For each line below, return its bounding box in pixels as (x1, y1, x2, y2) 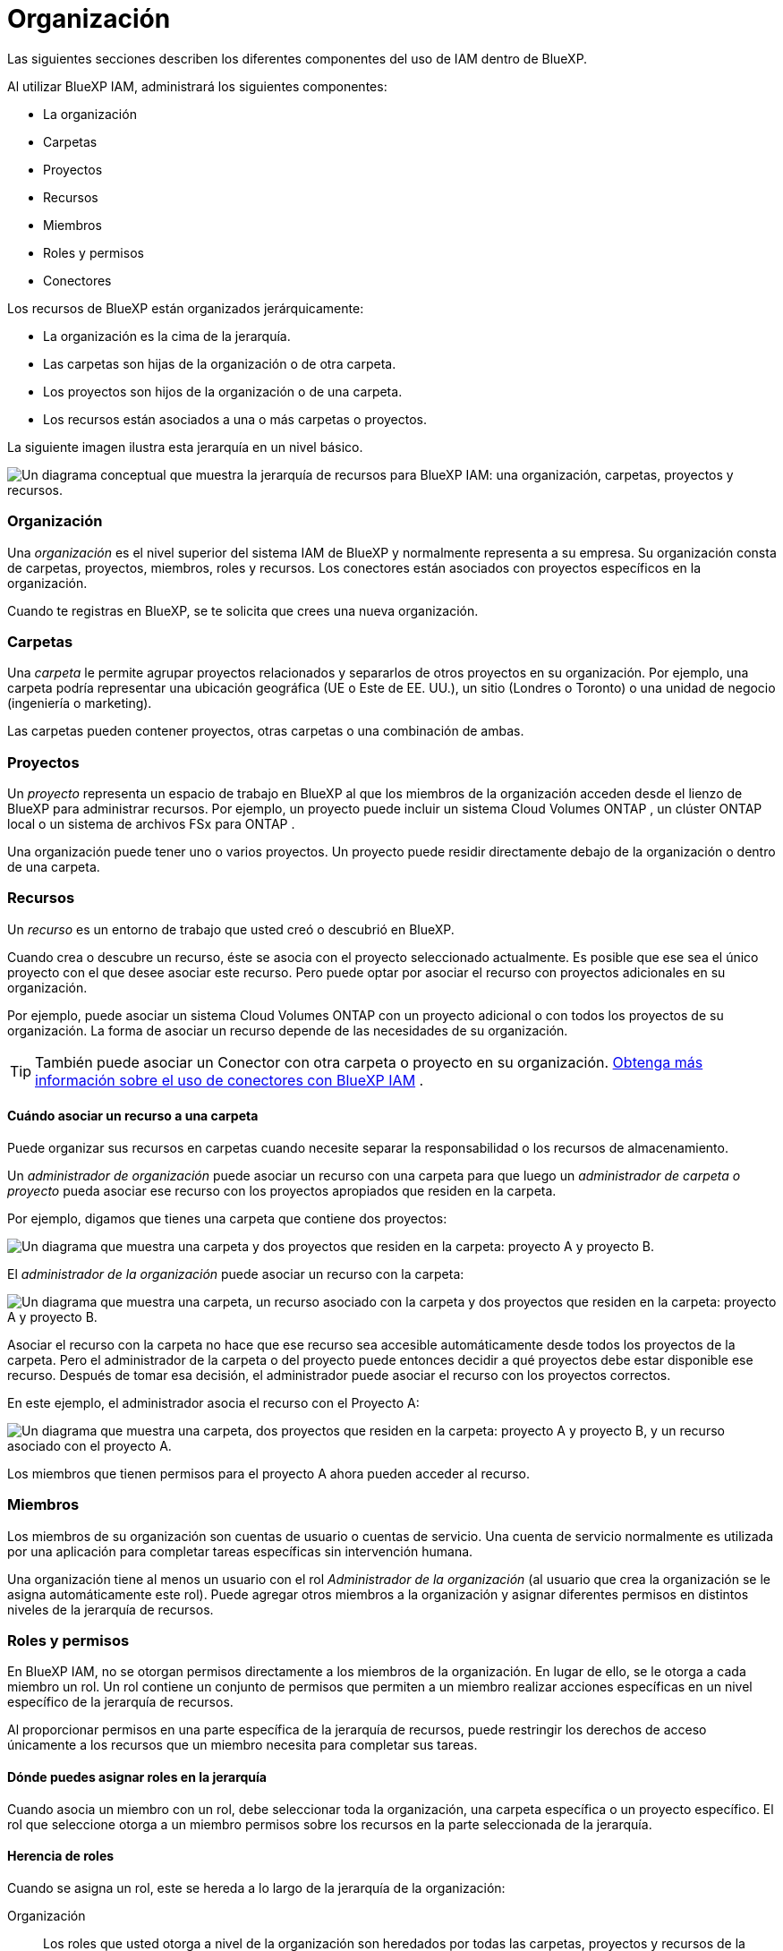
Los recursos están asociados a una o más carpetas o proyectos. (43, 411, 428, 427)
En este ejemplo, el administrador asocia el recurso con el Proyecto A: (7, 1394, 420, 1410)
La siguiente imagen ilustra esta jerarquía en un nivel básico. (7, 439, 363, 455)
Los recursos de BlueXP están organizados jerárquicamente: (7, 300, 364, 316)
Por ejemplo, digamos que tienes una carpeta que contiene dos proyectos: (7, 1210, 447, 1226)
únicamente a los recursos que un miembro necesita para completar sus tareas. (7, 1737, 478, 1753)
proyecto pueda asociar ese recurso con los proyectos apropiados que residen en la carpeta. (7, 1182, 557, 1198)
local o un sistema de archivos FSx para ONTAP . (7, 816, 295, 831)
